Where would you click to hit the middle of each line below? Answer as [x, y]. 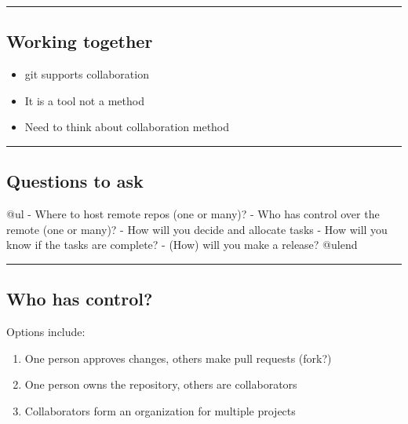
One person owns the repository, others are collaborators [161, 384]
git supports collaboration [87, 74]
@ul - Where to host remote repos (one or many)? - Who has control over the [193, 214]
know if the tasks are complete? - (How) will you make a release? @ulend [182, 245]
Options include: [46, 332]
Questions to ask [75, 181]
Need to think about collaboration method [127, 127]
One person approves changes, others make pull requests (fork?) [178, 358]
